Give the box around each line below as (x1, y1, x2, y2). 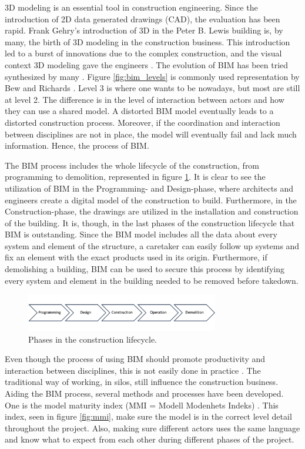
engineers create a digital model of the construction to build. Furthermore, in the (5, 193, 297, 206)
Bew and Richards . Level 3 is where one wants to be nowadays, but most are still (5, 82, 300, 94)
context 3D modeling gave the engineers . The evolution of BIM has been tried (5, 58, 289, 71)
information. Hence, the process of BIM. (5, 139, 149, 152)
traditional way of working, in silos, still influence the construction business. (5, 376, 279, 388)
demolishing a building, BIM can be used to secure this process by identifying (5, 263, 284, 275)
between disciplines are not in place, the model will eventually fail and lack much (5, 128, 297, 140)
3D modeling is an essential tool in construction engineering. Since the (5, 1, 258, 13)
